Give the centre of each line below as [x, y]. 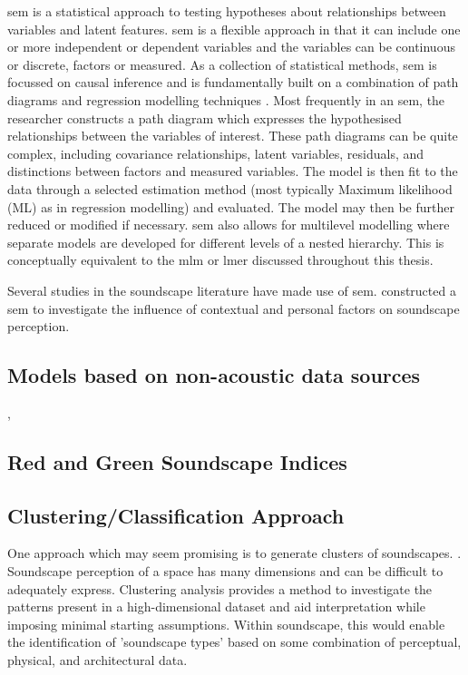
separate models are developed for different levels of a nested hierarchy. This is [226, 242]
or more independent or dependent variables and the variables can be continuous [231, 47]
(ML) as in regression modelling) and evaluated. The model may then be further [231, 206]
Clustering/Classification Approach [176, 515]
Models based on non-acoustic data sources [214, 375]
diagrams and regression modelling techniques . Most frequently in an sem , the [226, 99]
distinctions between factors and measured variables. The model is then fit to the [233, 171]
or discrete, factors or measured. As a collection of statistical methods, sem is [222, 64]
